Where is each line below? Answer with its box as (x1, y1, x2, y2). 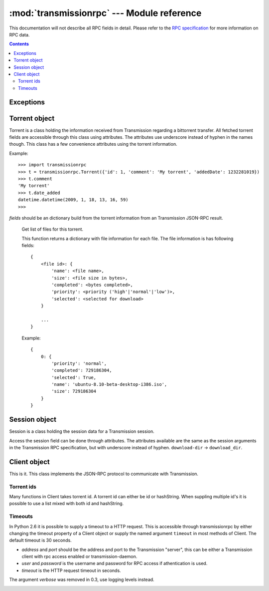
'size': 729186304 (51, 388, 97, 394)
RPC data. (9, 31, 30, 37)
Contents (9, 41, 29, 47)
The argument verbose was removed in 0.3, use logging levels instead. (9, 577, 154, 583)
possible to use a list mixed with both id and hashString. (9, 501, 124, 507)
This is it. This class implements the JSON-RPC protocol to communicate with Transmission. (9, 471, 199, 477)
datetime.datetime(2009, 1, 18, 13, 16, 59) (18, 197, 129, 203)
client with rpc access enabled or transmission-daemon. (21, 554, 137, 560)
